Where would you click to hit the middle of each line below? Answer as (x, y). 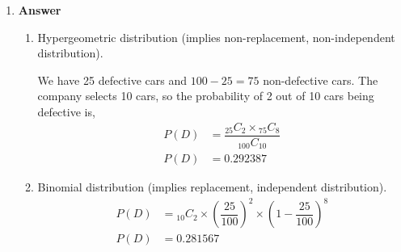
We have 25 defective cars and (112, 80)
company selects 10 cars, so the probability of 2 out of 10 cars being (206, 96)
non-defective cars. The (321, 80)
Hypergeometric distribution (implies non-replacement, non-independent (216, 37)
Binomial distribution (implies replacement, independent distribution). (212, 187)
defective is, (66, 111)
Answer (40, 10)
